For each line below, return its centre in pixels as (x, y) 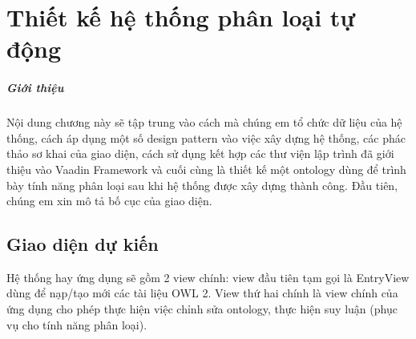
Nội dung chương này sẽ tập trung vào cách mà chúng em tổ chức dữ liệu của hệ (204, 122)
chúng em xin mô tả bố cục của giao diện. (109, 201)
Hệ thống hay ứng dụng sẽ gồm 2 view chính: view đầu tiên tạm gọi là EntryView (208, 277)
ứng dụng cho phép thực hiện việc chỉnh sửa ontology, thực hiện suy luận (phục (202, 309)
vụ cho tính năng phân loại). (77, 324)
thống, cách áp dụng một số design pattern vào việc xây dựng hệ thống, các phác (206, 137)
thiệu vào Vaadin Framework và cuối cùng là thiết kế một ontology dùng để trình (206, 169)
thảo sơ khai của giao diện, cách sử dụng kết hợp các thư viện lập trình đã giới (200, 153)
